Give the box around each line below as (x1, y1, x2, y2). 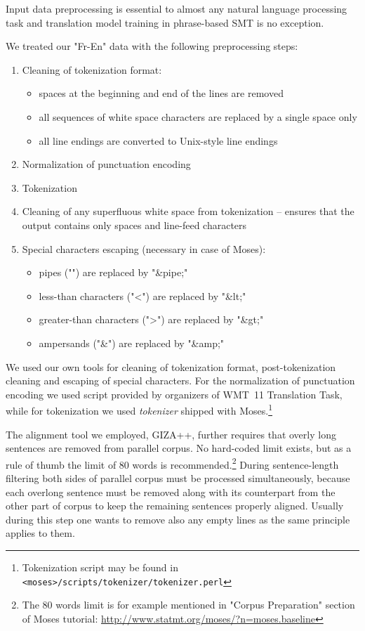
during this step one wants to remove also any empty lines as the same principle (6, 512, 350, 526)
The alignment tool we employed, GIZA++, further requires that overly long (6, 427, 336, 441)
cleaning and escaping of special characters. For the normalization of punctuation (6, 373, 355, 388)
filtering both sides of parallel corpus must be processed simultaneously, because (6, 470, 350, 485)
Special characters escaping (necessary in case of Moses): (22, 241, 266, 256)
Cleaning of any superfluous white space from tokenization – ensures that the (22, 204, 354, 219)
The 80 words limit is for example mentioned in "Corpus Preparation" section (22, 597, 355, 612)
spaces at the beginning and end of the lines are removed (39, 86, 284, 100)
